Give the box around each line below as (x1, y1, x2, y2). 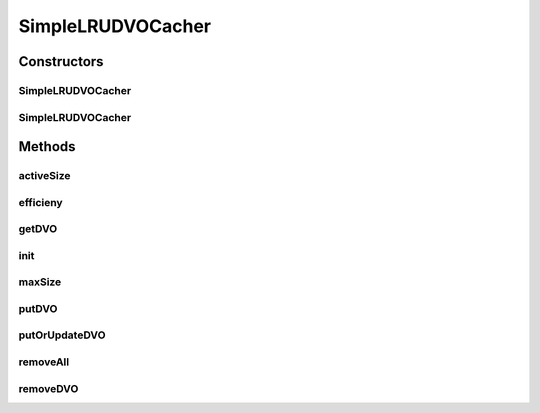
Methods (18, 138, 76, 155)
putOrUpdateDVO (18, 328, 106, 342)
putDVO (18, 301, 58, 315)
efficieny (18, 195, 64, 209)
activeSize (18, 169, 71, 183)
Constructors (18, 53, 104, 70)
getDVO (18, 222, 58, 236)
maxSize (18, 275, 62, 289)
